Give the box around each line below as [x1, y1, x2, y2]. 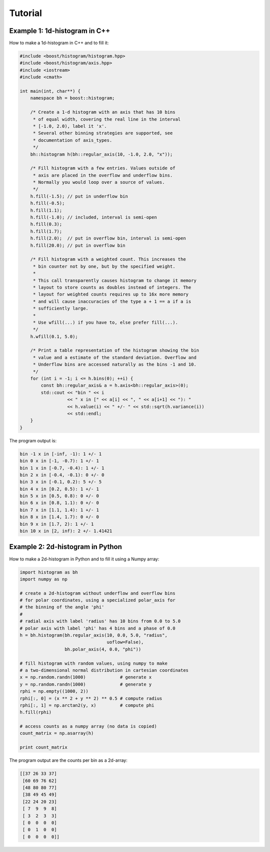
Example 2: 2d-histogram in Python [9, 542, 122, 551]
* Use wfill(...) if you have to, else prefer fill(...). [32, 320, 178, 325]
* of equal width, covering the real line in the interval [32, 116, 181, 122]
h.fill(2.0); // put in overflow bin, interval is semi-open [30, 235, 186, 241]
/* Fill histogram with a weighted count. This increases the [30, 256, 186, 262]
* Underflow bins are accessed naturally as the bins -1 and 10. [32, 362, 197, 368]
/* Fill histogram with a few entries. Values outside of [30, 165, 175, 171]
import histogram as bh [19, 569, 78, 575]
